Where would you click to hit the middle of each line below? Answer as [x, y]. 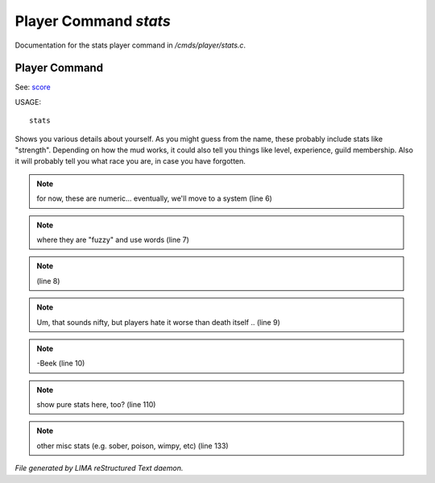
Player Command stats [93, 21]
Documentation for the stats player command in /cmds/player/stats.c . [130, 45]
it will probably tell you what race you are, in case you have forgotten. [130, 161]
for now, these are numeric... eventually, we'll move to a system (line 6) [155, 198]
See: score [33, 87]
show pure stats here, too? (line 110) [96, 405]
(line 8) [48, 281]
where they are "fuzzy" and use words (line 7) [113, 239]
